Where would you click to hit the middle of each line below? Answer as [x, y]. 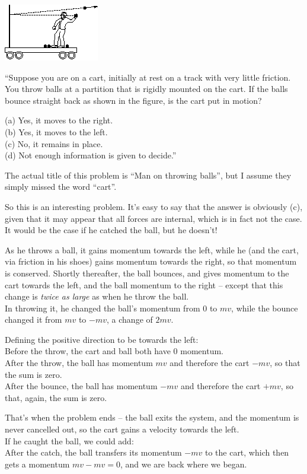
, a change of [130, 319]
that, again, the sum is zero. [56, 397]
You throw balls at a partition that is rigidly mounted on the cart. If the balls [146, 89]
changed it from [33, 319]
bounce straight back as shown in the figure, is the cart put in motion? [133, 100]
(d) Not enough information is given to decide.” [91, 155]
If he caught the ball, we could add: [69, 440]
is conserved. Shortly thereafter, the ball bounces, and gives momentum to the [147, 273]
